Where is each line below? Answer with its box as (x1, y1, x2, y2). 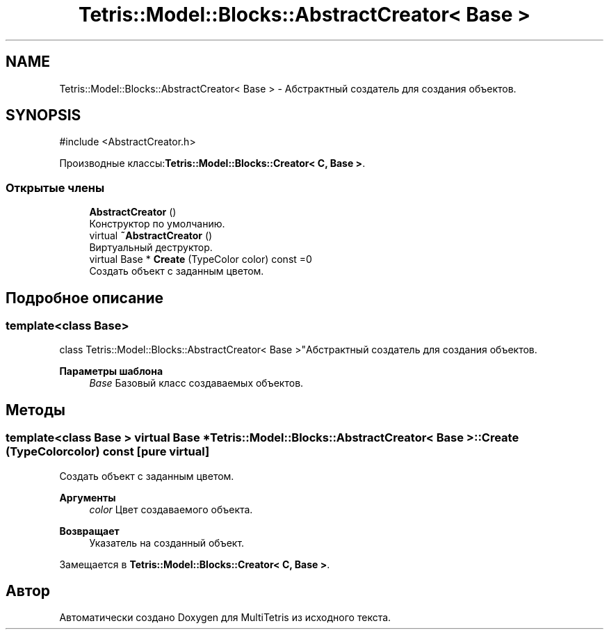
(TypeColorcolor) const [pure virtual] (6, 444, 210, 459)
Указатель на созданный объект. (89, 536, 245, 549)
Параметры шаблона (59, 365, 163, 378)
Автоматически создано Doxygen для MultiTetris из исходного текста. (59, 611, 391, 624)
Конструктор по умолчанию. (89, 218, 225, 230)
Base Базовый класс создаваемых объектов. (89, 377, 304, 389)
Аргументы (59, 491, 116, 504)
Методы (6, 401, 65, 419)
